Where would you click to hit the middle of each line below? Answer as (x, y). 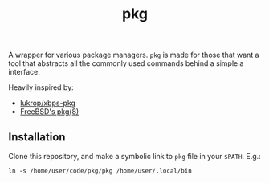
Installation (37, 137)
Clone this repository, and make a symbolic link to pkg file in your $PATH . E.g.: (134, 156)
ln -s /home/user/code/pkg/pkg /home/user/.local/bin (100, 171)
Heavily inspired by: (41, 87)
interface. (24, 72)
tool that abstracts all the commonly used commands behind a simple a (126, 63)
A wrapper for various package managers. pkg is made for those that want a (134, 55)
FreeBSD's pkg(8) (49, 112)
